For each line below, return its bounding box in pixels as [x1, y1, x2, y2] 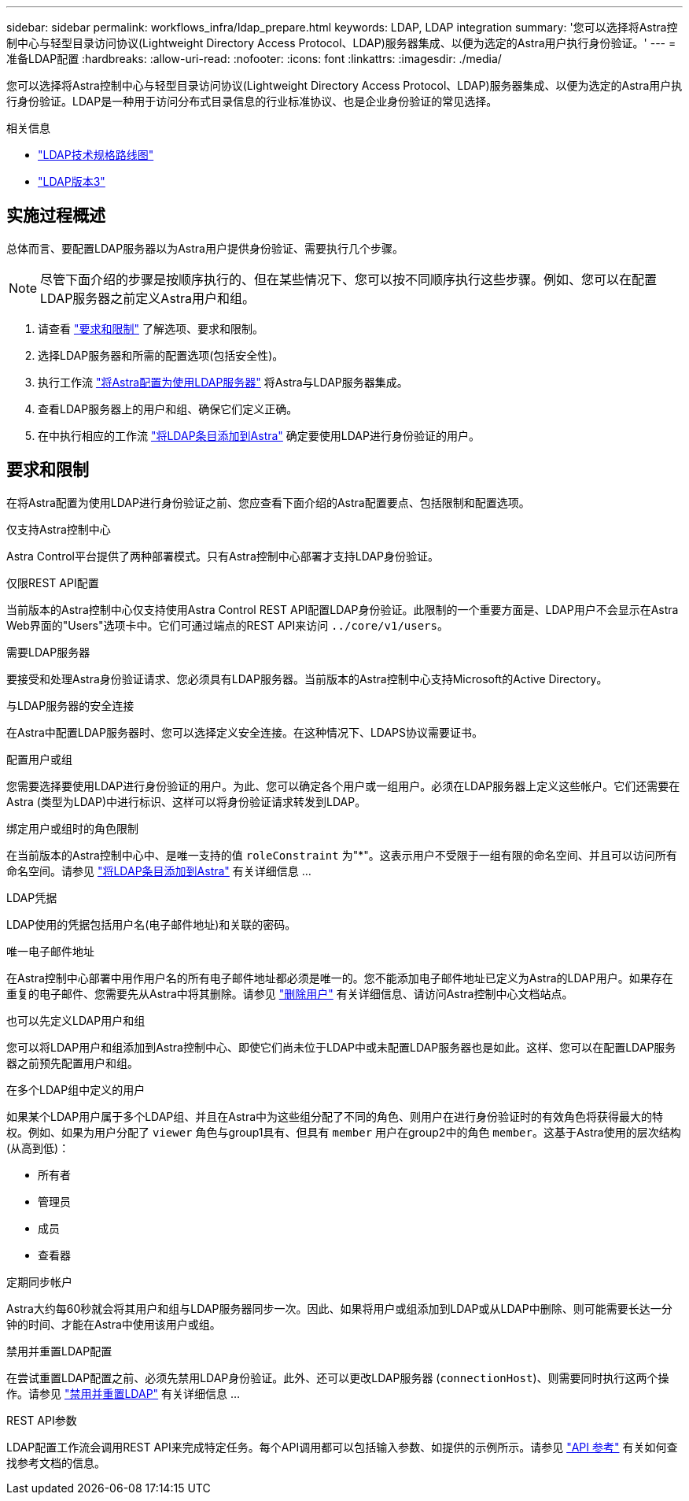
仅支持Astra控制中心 [6, 522, 111, 536]
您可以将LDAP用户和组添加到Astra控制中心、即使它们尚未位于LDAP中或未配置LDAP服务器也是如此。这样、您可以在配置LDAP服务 [6, 1040, 676, 1054]
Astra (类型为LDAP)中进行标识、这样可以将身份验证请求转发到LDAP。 [6, 794, 367, 808]
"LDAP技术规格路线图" [38, 148, 154, 161]
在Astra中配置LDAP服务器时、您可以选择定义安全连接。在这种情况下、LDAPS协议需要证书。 [6, 725, 484, 739]
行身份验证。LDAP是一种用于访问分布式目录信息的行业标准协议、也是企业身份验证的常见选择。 [6, 94, 498, 108]
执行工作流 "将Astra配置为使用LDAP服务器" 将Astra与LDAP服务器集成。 [38, 375, 408, 389]
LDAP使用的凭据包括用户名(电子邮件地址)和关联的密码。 [6, 917, 297, 931]
